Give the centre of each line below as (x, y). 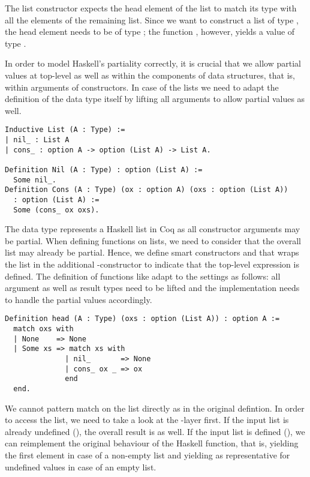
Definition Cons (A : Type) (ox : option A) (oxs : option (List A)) (147, 190)
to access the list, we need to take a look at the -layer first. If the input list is (147, 420)
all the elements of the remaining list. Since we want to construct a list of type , (152, 19)
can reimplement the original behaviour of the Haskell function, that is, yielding (152, 443)
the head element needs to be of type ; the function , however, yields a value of (150, 31)
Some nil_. (35, 180)
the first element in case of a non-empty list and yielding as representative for (148, 455)
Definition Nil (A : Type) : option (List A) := (104, 169)
